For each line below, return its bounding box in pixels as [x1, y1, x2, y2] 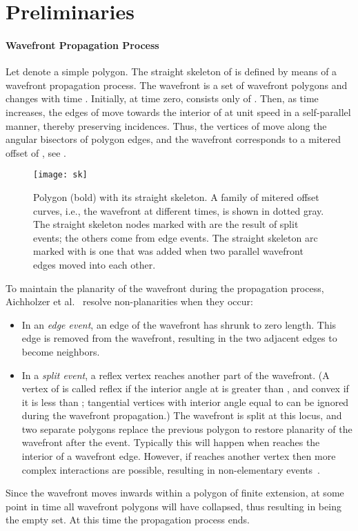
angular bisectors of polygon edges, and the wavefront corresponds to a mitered [6, 132, 341, 146]
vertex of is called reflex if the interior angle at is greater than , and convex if [21, 381, 349, 396]
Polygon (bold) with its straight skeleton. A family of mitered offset [33, 189, 319, 204]
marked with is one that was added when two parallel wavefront [33, 244, 304, 258]
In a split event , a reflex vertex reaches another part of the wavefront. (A [21, 367, 330, 382]
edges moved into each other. [33, 257, 156, 271]
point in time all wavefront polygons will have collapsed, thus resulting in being [6, 499, 341, 513]
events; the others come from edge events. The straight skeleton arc [33, 230, 318, 244]
